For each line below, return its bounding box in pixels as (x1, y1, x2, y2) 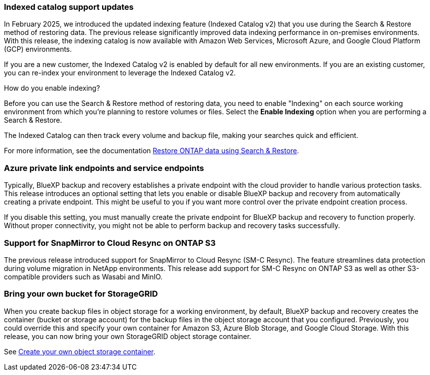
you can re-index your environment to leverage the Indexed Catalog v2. (4, 68, 236, 77)
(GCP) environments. (4, 45, 72, 54)
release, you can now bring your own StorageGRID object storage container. (4, 332, 251, 341)
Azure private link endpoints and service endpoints (4, 163, 204, 173)
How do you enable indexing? (4, 84, 100, 93)
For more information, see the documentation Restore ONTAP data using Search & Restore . (4, 146, 299, 155)
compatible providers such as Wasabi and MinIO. (4, 272, 163, 281)
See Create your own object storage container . (4, 347, 156, 356)
